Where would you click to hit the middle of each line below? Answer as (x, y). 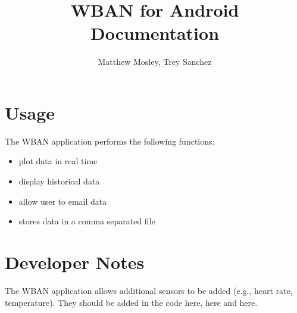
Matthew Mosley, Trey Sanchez (155, 62)
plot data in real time (58, 161)
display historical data (59, 181)
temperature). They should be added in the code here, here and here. (131, 302)
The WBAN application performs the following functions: (110, 141)
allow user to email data (63, 201)
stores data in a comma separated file (87, 221)
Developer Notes (75, 262)
